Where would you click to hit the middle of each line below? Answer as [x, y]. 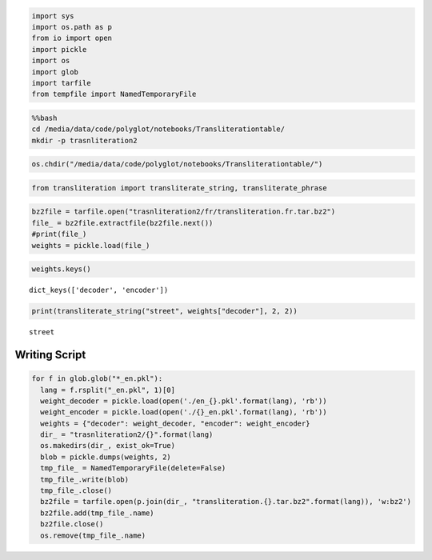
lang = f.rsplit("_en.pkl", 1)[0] [108, 390]
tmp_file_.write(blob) [85, 479]
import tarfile [61, 83]
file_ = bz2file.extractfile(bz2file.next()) [122, 223]
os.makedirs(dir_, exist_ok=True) [108, 446]
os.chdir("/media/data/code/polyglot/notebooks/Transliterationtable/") [177, 164]
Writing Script [50, 355]
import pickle [59, 49]
